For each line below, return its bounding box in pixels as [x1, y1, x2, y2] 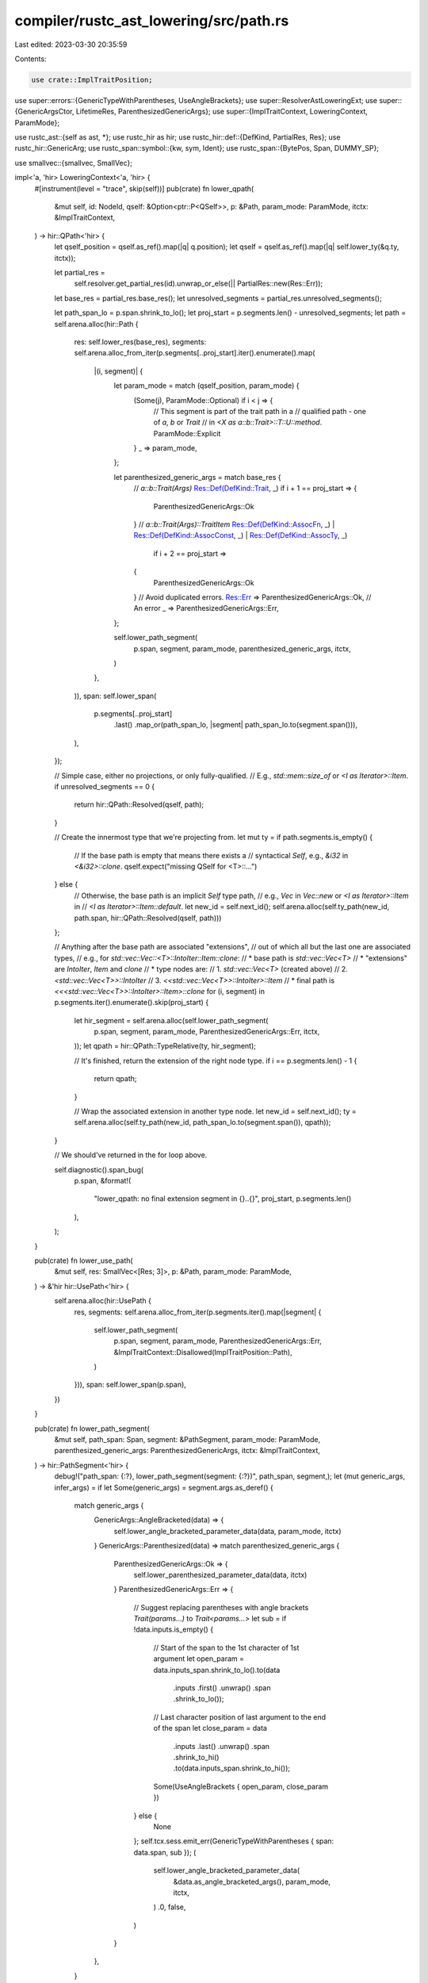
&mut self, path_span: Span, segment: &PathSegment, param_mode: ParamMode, [54, 1435, 321, 1444]
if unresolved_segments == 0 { [54, 782, 155, 792]
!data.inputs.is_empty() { [133, 1624, 214, 1634]
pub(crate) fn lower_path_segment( [34, 1424, 150, 1433]
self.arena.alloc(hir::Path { [54, 319, 139, 328]
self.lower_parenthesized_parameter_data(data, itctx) [133, 1570, 308, 1579]
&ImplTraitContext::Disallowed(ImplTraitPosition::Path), [113, 1347, 292, 1356]
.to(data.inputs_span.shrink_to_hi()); [173, 1763, 291, 1773]
